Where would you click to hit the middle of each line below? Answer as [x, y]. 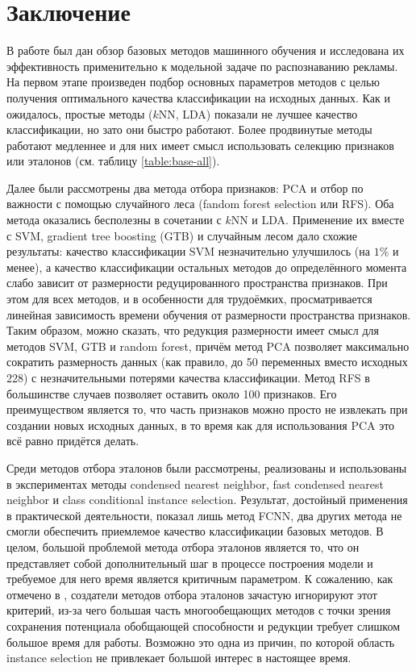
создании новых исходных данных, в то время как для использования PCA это [201, 425]
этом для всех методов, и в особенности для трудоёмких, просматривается [189, 299]
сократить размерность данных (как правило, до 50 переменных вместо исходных [207, 362]
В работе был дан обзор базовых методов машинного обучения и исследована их [206, 50]
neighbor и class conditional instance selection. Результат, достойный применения [207, 500]
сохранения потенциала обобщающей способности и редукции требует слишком [204, 625]
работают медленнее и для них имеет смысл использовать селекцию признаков [200, 145]
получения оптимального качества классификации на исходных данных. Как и [198, 97]
